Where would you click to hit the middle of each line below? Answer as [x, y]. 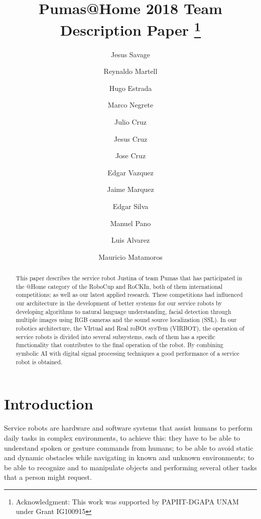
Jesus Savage [130, 54]
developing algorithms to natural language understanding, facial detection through [123, 311]
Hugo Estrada [130, 88]
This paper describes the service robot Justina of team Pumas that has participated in [129, 278]
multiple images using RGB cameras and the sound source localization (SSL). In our [126, 320]
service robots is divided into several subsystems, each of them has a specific [115, 336]
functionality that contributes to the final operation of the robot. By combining [120, 345]
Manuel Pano [130, 223]
